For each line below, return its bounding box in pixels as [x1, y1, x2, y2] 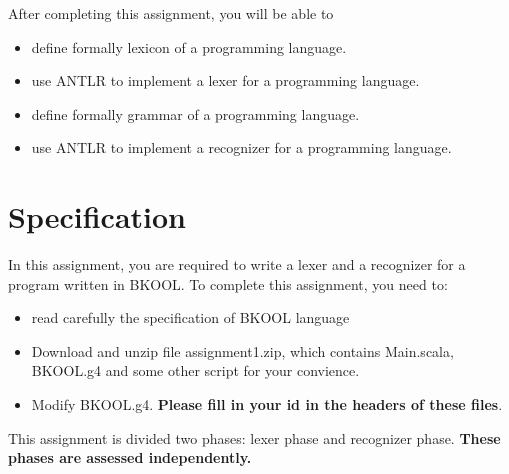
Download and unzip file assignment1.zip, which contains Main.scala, [31, 340, 454, 361]
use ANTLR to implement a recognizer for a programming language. [31, 137, 452, 158]
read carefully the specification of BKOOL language [31, 307, 350, 328]
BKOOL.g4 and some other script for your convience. [31, 360, 360, 381]
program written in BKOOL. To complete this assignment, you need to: [8, 273, 448, 294]
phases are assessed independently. [8, 447, 252, 468]
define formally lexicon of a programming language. [31, 36, 347, 57]
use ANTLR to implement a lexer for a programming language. [31, 70, 420, 91]
